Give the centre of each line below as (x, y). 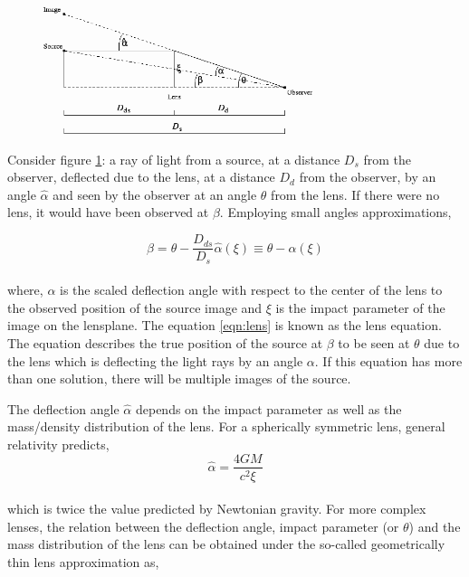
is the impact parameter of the (360, 307)
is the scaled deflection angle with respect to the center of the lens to (251, 290)
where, (25, 290)
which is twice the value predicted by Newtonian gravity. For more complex (217, 509)
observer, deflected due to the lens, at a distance (141, 177)
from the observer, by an (368, 177)
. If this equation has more (388, 360)
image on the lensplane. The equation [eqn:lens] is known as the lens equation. (225, 325)
